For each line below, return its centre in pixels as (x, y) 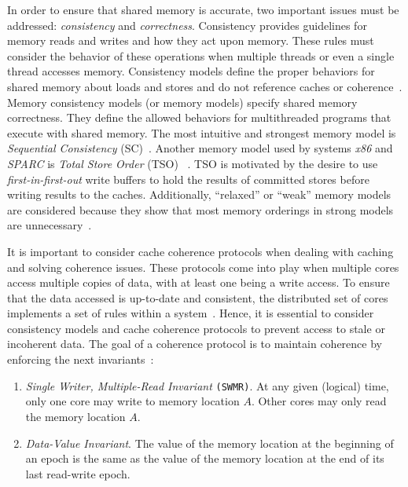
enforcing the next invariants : (81, 359)
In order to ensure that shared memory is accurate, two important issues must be (203, 9)
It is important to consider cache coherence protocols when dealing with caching (200, 251)
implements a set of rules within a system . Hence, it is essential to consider (191, 313)
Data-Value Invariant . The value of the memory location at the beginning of (210, 443)
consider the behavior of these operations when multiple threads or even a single (201, 55)
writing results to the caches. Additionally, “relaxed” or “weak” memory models (199, 194)
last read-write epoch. (78, 473)
